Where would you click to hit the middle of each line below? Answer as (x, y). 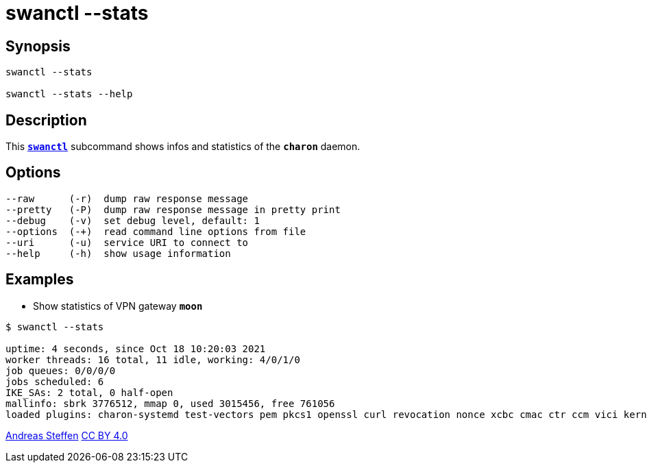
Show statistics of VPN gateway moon (118, 306)
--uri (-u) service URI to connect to (127, 242)
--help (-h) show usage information (118, 253)
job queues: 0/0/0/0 (61, 370)
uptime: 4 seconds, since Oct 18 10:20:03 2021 (136, 348)
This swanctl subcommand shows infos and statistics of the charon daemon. (183, 147)
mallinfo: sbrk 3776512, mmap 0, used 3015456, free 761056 (170, 403)
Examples (40, 280)
